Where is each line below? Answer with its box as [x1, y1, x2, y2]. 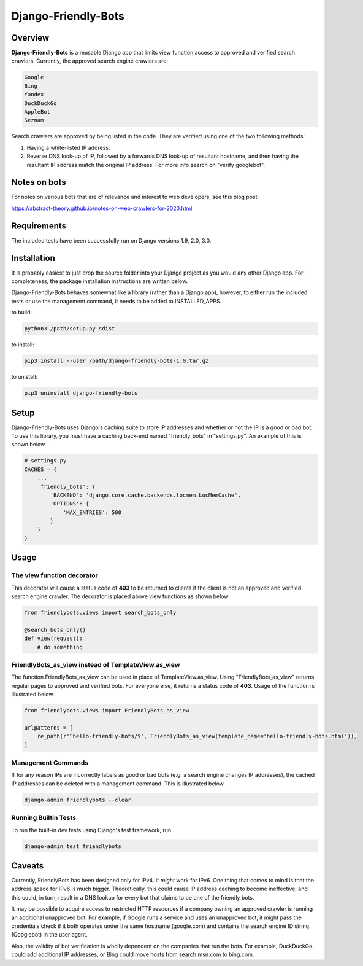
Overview [11, 33, 50, 43]
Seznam [24, 117, 44, 124]
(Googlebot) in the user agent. [11, 931, 88, 938]
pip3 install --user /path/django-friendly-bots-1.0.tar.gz [24, 357, 209, 365]
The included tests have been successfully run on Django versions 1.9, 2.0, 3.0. [11, 236, 212, 244]
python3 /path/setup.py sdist [24, 325, 115, 332]
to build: [11, 309, 32, 316]
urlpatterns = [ [24, 724, 74, 731]
